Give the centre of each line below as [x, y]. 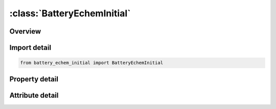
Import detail [30, 48]
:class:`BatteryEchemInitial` [70, 13]
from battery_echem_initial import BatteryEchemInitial [92, 63]
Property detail [34, 79]
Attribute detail [34, 95]
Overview [25, 31]
